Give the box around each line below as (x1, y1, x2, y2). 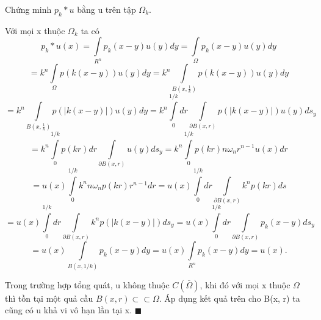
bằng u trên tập (77, 3, 136, 15)
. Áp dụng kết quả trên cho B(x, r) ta (159, 291, 300, 304)
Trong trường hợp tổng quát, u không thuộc (5, 278, 170, 291)
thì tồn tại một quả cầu (5, 291, 93, 304)
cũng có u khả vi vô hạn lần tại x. (5, 304, 132, 316)
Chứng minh (5, 3, 52, 15)
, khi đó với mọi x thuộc (200, 278, 290, 291)
